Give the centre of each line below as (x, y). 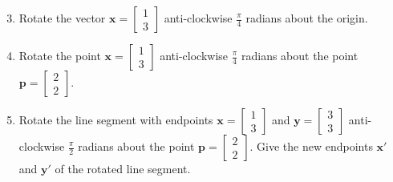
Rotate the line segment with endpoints (116, 119)
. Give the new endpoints (311, 146)
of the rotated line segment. (123, 168)
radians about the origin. (307, 18)
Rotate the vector (62, 18)
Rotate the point (60, 55)
